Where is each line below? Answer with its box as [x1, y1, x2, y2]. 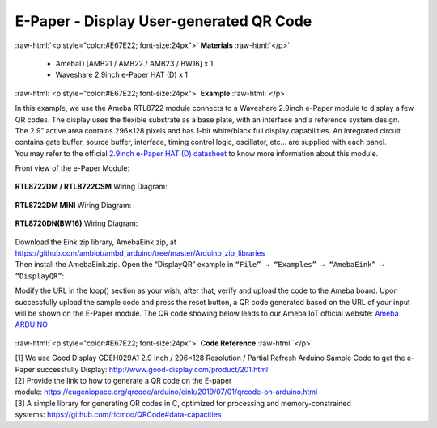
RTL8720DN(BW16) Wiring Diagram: [15, 218, 138, 228]
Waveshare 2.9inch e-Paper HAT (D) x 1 [55, 70, 188, 80]
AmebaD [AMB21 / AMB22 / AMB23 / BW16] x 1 [55, 58, 214, 68]
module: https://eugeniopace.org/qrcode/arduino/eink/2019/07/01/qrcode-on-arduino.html [15, 387, 318, 396]
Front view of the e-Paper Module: [15, 163, 129, 173]
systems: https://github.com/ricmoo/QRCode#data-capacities [15, 409, 222, 420]
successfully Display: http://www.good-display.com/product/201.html [36, 364, 269, 374]
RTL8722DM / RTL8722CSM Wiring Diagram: [15, 182, 168, 192]
